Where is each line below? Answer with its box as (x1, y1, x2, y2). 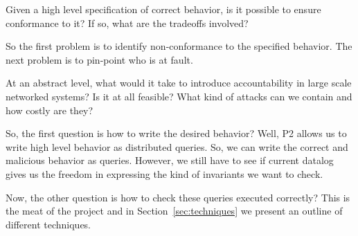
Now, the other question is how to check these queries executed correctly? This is (6, 190, 350, 204)
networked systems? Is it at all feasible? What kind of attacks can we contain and (6, 89, 352, 103)
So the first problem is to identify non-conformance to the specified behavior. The (6, 39, 352, 53)
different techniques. (6, 217, 91, 231)
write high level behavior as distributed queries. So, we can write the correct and (6, 139, 348, 154)
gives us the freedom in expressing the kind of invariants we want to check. (6, 166, 323, 181)
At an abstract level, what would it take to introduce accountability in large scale (6, 75, 352, 90)
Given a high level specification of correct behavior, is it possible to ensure (6, 2, 321, 16)
